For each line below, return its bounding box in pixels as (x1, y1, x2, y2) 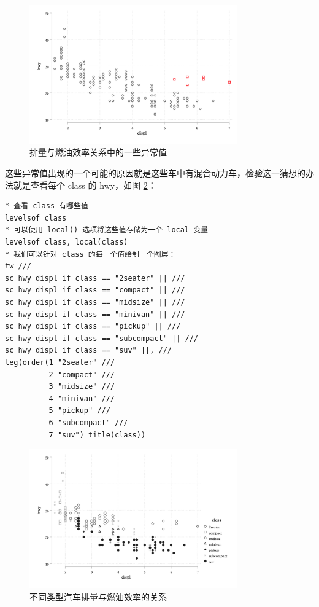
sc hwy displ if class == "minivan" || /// (5, 310, 185, 319)
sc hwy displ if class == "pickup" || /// (5, 322, 181, 331)
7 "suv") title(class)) (48, 430, 146, 439)
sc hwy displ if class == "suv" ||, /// (5, 346, 172, 355)
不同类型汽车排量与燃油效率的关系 (29, 590, 167, 603)
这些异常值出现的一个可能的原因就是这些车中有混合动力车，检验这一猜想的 (5, 166, 306, 179)
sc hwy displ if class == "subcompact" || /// (5, 334, 198, 343)
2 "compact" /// (48, 370, 115, 379)
